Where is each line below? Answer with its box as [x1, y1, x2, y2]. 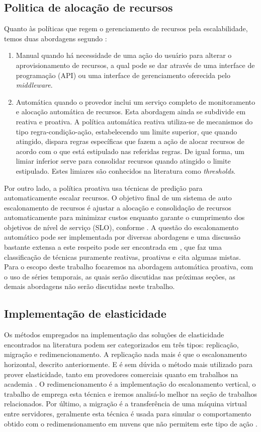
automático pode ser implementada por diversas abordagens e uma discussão [4, 232, 241, 242]
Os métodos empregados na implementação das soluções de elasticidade [4, 329, 224, 340]
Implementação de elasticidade [4, 306, 166, 321]
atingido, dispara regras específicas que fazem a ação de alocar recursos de [16, 136, 244, 147]
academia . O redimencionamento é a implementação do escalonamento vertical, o [4, 379, 256, 389]
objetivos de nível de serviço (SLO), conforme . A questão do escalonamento [4, 222, 239, 232]
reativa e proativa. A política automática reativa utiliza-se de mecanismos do [16, 116, 253, 126]
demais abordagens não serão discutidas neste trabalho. [4, 281, 175, 292]
